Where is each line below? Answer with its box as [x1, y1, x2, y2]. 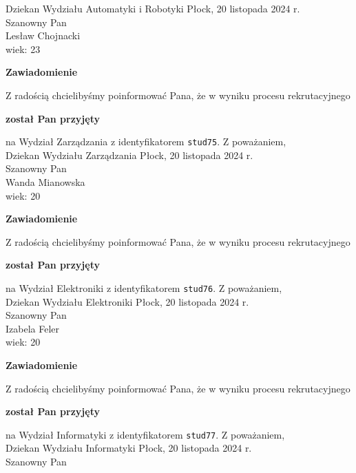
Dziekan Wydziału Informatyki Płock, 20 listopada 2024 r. [6, 441, 252, 455]
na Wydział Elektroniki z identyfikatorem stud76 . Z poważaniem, [6, 280, 282, 295]
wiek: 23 [6, 41, 41, 56]
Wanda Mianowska [6, 175, 85, 189]
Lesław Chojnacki [6, 28, 81, 43]
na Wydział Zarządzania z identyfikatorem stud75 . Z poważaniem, [6, 134, 286, 149]
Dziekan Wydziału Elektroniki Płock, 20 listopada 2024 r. [6, 294, 249, 308]
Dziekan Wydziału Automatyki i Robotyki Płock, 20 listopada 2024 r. [6, 1, 300, 15]
